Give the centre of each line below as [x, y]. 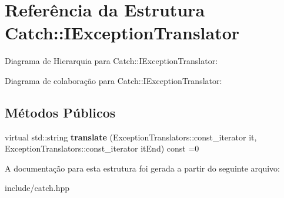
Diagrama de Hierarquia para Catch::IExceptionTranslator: [111, 61]
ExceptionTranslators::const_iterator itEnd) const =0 [102, 148]
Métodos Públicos [60, 112]
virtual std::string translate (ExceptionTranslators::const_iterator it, [131, 137]
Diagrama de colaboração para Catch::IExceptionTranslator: [113, 80]
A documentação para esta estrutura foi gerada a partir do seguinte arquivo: [142, 168]
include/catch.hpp [37, 188]
